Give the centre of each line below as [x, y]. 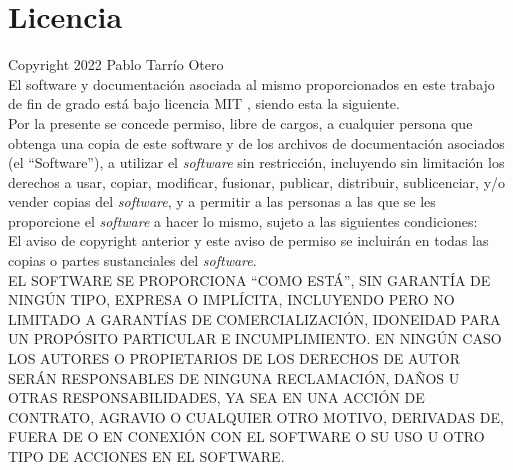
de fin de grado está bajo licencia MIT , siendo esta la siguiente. [204, 103]
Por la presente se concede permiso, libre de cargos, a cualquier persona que [240, 122]
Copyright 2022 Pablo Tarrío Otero [116, 64]
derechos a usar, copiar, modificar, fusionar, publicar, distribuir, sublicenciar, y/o [257, 181]
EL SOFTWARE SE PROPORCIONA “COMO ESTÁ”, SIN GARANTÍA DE [249, 279]
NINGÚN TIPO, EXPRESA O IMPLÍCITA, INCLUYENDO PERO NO [231, 299]
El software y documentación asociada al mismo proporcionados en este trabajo [251, 83]
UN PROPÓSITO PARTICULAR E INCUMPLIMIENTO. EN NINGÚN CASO [255, 338]
